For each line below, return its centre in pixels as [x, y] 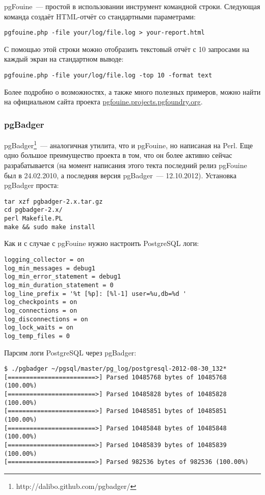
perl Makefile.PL [33, 219]
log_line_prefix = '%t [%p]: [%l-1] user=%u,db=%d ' [95, 294]
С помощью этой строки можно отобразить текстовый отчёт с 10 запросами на [127, 49]
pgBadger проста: [32, 185]
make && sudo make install [50, 227]
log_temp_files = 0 [37, 336]
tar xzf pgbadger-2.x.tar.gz [54, 201]
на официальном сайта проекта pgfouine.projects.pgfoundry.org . [103, 102]
